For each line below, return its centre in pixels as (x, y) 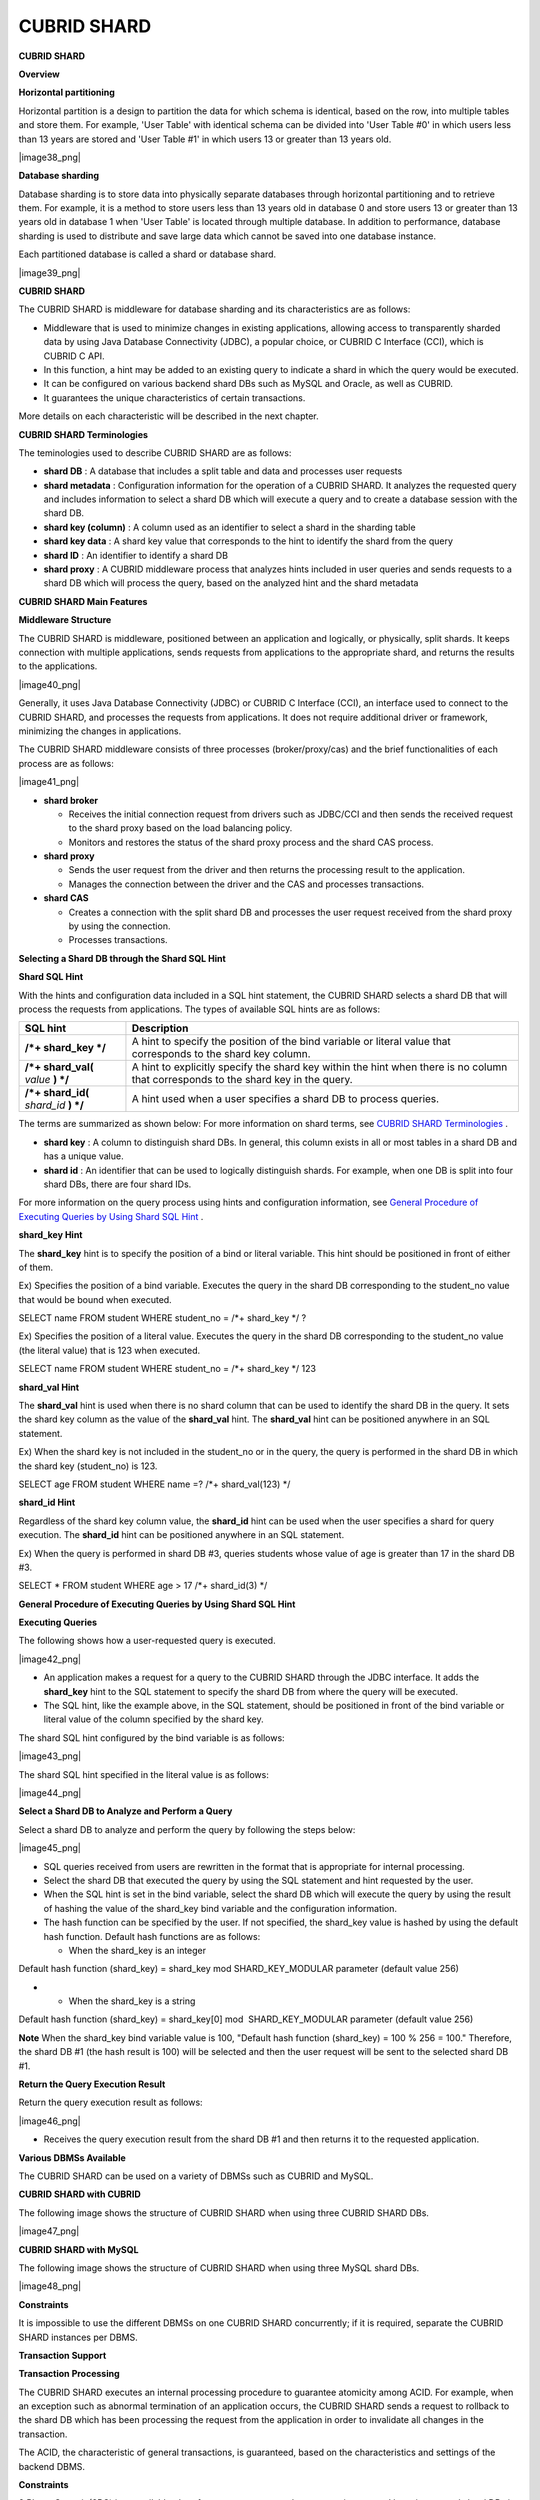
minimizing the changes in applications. (100, 731)
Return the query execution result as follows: (111, 2102)
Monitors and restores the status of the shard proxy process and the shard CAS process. (251, 842)
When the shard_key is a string (132, 2001)
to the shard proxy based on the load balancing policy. (180, 828)
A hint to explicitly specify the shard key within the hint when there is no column (319, 1067)
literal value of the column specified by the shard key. (153, 1719)
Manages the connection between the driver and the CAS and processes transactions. (246, 884)
